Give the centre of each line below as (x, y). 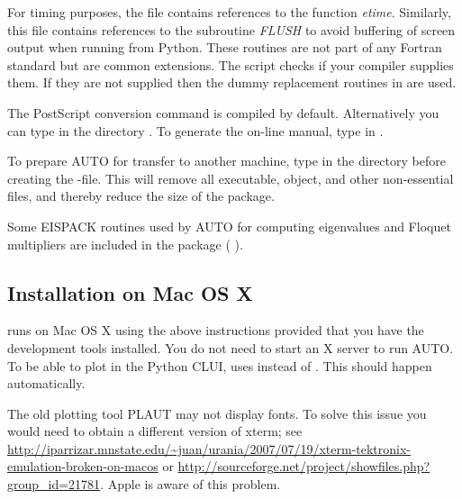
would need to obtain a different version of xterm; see (155, 431)
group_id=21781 (54, 484)
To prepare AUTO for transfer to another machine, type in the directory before (226, 161)
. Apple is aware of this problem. (190, 484)
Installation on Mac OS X (130, 292)
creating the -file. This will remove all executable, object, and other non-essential (231, 178)
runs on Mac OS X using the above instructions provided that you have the (216, 330)
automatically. (46, 383)
